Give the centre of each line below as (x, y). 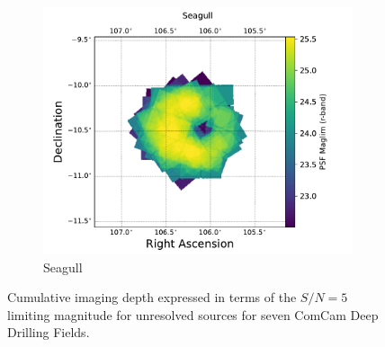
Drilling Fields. (49, 332)
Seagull (63, 267)
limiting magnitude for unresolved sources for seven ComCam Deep (193, 314)
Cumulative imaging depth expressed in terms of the (152, 297)
